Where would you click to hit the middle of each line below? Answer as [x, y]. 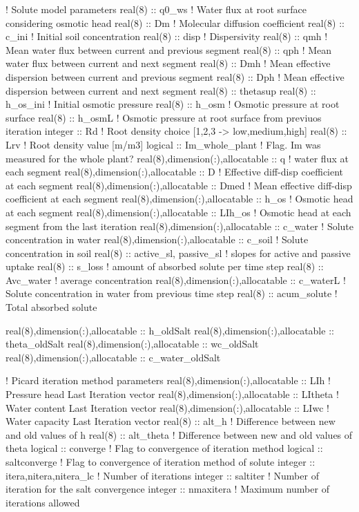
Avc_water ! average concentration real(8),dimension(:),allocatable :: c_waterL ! [176, 279]
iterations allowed [43, 502]
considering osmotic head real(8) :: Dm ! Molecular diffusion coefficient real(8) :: [175, 22]
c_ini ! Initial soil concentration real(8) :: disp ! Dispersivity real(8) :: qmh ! [167, 36]
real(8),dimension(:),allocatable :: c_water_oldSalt [113, 357]
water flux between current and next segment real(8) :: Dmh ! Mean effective [168, 63]
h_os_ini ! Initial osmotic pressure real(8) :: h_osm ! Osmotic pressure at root [173, 104]
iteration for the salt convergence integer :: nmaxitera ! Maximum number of [167, 489]
